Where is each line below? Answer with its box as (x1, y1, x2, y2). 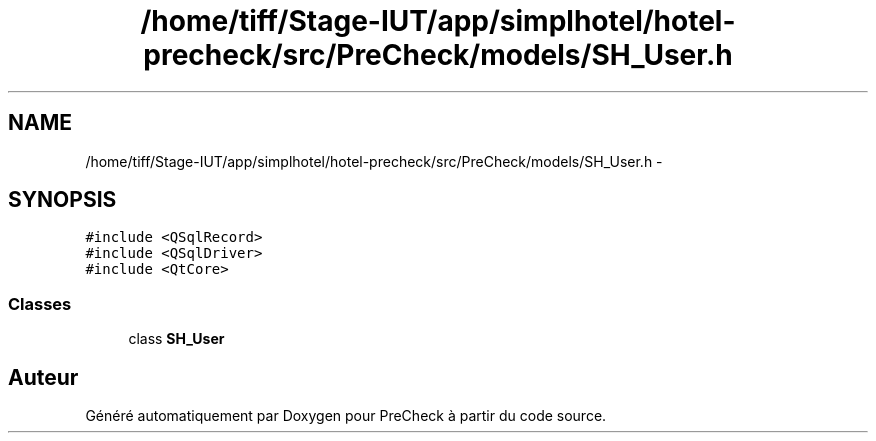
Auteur (8, 364, 79, 390)
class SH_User (128, 330, 225, 348)
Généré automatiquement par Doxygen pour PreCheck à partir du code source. (85, 407, 607, 425)
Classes (8, 293, 72, 314)
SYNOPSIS (8, 187, 117, 213)
